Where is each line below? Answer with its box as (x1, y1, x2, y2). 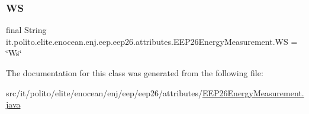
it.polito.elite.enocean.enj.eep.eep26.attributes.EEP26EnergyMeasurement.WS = (6, 35, 298, 47)
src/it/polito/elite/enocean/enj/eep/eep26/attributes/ (6, 86, 202, 99)
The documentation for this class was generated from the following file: (6, 67, 263, 79)
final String (6, 24, 47, 36)
